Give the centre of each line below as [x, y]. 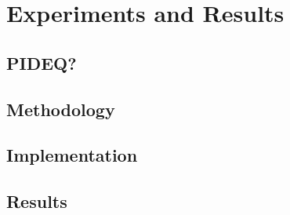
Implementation [72, 155]
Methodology [61, 109]
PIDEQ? [42, 62]
